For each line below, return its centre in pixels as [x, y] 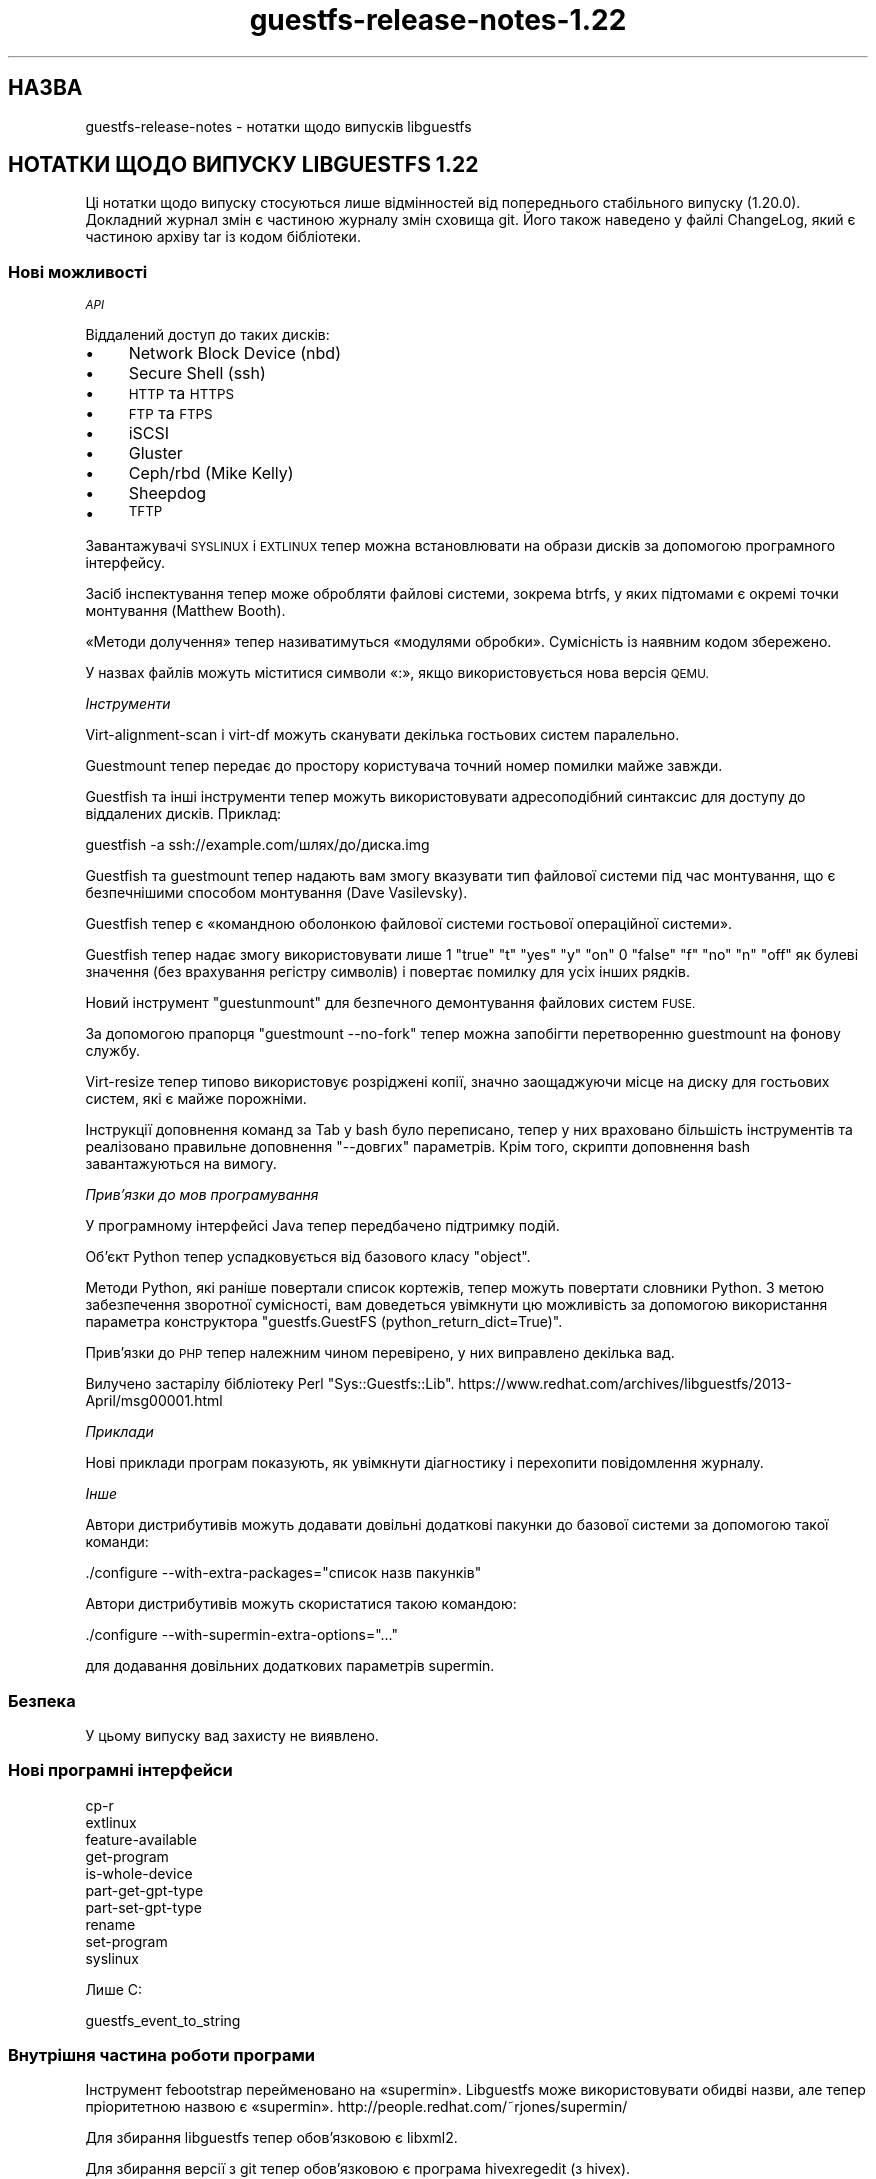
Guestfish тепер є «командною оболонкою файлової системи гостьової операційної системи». [409, 924]
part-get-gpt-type [144, 1890]
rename [110, 1924]
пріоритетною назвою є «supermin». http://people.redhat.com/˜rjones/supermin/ [356, 2107]
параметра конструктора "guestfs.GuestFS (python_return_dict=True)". [324, 1322]
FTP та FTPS [170, 413]
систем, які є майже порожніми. [196, 1099]
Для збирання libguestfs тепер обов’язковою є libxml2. [271, 2138]
